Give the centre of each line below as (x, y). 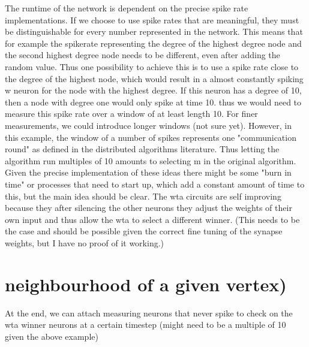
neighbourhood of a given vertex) (146, 284)
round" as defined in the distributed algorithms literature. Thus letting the (142, 149)
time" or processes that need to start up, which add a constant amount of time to (155, 184)
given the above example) (52, 336)
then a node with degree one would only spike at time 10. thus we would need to (153, 102)
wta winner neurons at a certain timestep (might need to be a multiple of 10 (145, 325)
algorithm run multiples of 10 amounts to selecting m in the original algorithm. (151, 160)
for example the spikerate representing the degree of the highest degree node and (153, 43)
